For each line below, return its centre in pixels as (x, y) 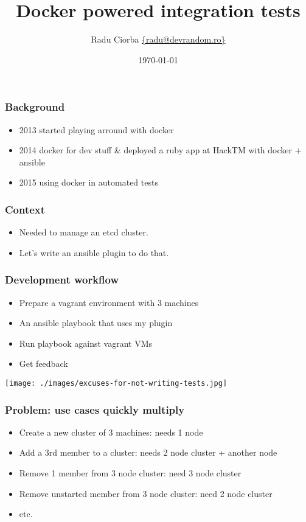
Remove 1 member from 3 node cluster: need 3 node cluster (130, 473)
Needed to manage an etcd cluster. (84, 232)
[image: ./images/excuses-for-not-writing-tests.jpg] (116, 383)
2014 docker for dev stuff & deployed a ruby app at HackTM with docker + (160, 150)
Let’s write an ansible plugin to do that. (94, 252)
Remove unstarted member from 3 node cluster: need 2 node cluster (146, 493)
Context (25, 209)
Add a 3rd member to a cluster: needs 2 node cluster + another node (148, 452)
